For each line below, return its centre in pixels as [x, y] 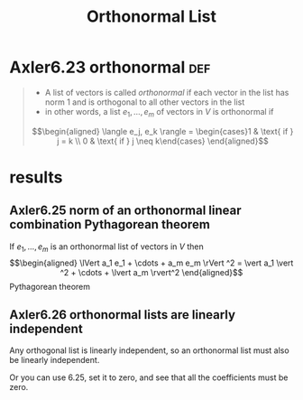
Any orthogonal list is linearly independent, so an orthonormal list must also [150, 350]
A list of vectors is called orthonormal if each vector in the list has [167, 92]
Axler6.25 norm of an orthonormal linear [125, 211]
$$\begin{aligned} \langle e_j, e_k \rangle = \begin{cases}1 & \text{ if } [163, 131]
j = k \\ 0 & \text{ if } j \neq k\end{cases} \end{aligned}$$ [163, 141]
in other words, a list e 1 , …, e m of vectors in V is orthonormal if [159, 112]
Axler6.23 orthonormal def [110, 67]
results [36, 177]
